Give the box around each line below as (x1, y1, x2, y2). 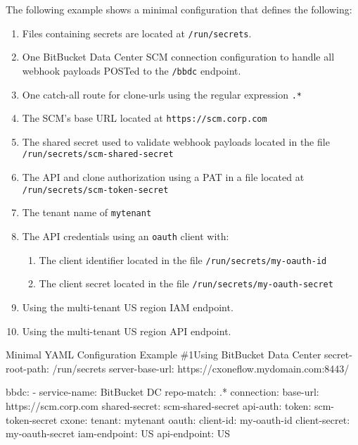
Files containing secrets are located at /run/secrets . (22, 25, 252, 40)
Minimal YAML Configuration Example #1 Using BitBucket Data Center (6, 347, 321, 362)
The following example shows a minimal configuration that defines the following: (6, 2, 352, 16)
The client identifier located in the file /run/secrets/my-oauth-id (39, 252, 327, 267)
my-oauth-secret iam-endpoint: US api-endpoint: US (6, 426, 231, 441)
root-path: (6, 361, 49, 375)
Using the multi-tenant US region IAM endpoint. (22, 299, 234, 314)
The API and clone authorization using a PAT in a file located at (22, 170, 305, 184)
